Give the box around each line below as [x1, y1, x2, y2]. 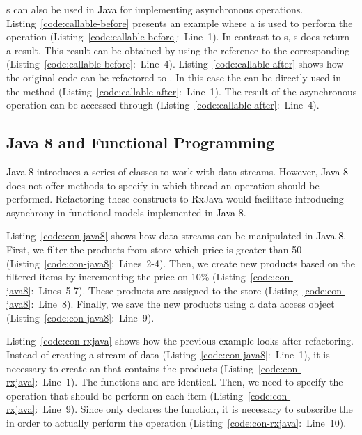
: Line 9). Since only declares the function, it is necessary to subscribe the [35, 402, 353, 416]
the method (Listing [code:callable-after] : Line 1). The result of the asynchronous [6, 84, 357, 98]
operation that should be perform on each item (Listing [6, 388, 243, 402]
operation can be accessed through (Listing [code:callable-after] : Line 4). [6, 97, 320, 112]
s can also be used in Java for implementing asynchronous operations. [6, 2, 304, 16]
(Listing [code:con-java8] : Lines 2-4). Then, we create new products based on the [6, 255, 355, 270]
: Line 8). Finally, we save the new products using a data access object [31, 296, 335, 311]
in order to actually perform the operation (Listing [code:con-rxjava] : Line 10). [6, 416, 347, 430]
